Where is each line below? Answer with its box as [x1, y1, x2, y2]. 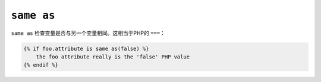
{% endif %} [23, 62, 59, 68]
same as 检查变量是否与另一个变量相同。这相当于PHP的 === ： [11, 29, 166, 37]
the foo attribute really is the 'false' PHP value [36, 53, 190, 60]
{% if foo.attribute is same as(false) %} [23, 45, 149, 52]
